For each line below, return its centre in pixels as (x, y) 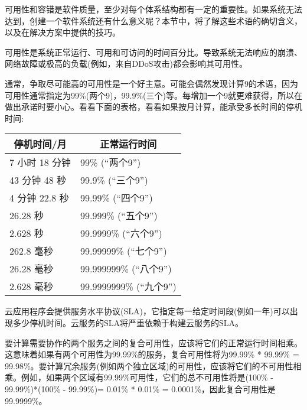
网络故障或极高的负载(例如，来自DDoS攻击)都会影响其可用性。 (126, 64)
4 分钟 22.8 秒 (39, 198)
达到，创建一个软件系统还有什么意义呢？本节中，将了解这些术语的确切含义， (153, 20)
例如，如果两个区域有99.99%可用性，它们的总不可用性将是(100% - (147, 377)
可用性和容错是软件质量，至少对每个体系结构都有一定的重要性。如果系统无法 (153, 9)
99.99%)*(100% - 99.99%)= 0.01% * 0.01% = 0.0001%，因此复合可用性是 (140, 388)
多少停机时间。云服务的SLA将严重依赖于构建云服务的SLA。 (128, 322)
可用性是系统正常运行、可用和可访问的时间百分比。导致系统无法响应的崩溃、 (153, 52)
